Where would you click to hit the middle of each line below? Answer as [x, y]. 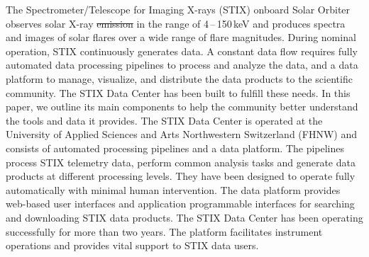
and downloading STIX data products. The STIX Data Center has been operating [184, 217]
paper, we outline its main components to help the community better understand [182, 107]
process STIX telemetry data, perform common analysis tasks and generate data [181, 162]
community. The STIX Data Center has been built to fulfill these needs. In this [178, 92]
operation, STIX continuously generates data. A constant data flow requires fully [182, 51]
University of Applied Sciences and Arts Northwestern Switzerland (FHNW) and [181, 134]
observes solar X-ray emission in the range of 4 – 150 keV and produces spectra [176, 23]
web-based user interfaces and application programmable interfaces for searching [180, 204]
